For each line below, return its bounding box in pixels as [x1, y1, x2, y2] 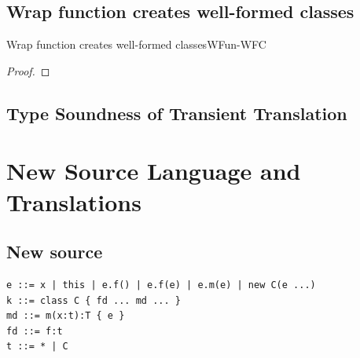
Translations [6, 185, 141, 217]
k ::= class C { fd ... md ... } [6, 294, 181, 306]
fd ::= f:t [6, 325, 63, 337]
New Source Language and [6, 155, 301, 187]
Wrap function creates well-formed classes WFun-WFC [6, 36, 266, 53]
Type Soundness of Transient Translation [6, 100, 347, 125]
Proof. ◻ [6, 62, 50, 79]
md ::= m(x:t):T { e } [6, 310, 125, 322]
